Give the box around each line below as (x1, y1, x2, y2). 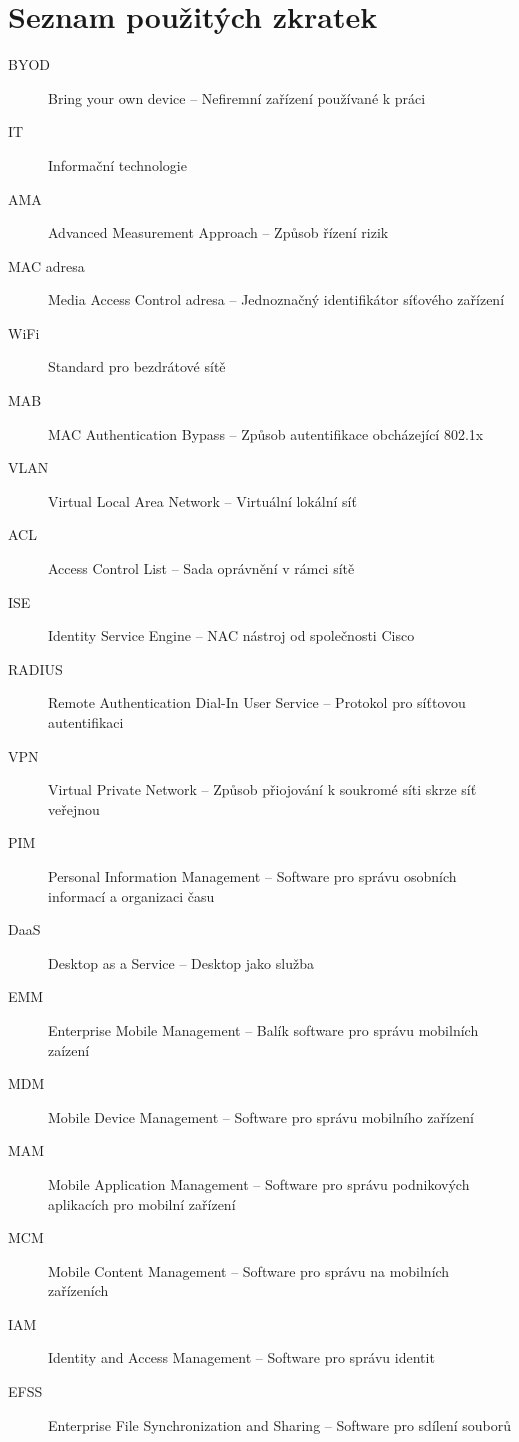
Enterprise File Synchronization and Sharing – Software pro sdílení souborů (48, 1414, 511, 1435)
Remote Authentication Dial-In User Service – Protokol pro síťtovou (48, 692, 466, 713)
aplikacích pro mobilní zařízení (48, 1193, 236, 1214)
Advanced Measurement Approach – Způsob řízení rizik (48, 222, 389, 243)
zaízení (48, 1039, 90, 1060)
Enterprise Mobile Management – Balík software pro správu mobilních (48, 1019, 479, 1040)
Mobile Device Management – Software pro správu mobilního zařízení (48, 1106, 474, 1127)
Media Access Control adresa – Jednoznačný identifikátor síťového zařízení (48, 289, 505, 310)
